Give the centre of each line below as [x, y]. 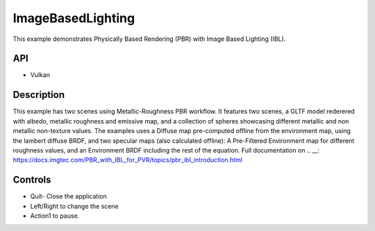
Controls [32, 180]
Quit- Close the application [68, 196]
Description [39, 95]
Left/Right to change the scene [74, 206]
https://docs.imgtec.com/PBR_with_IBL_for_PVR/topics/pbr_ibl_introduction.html [128, 160]
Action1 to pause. [55, 216]
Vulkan [40, 75]
